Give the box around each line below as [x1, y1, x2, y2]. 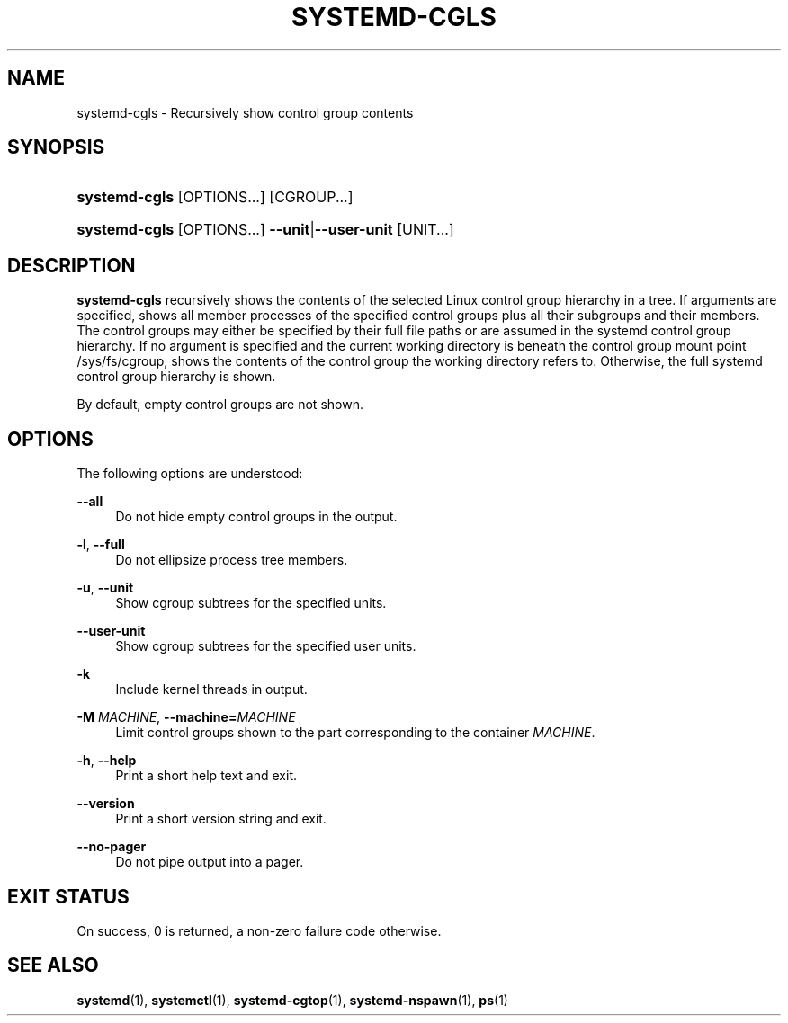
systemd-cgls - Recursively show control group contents [76, 104, 414, 120]
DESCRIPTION [7, 254, 136, 277]
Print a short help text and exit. [115, 768, 297, 784]
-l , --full [76, 537, 125, 553]
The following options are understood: [76, 466, 303, 482]
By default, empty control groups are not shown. [76, 396, 363, 413]
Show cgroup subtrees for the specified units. [115, 595, 387, 611]
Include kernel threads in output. [115, 681, 308, 698]
